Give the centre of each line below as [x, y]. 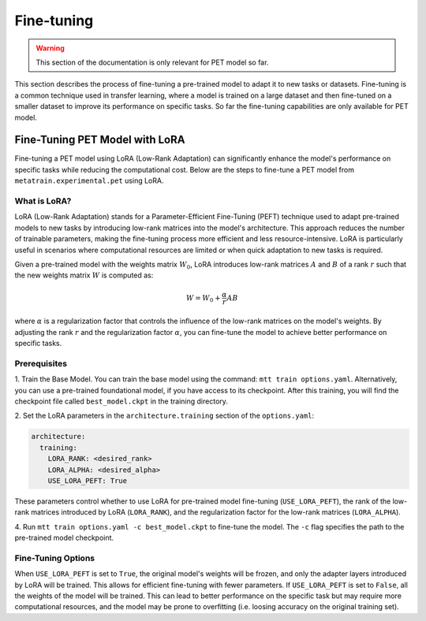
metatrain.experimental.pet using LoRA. [89, 180]
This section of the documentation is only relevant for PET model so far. [152, 62]
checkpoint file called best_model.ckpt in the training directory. [121, 401]
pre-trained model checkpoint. [64, 538]
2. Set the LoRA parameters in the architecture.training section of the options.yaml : [164, 416]
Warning [50, 48]
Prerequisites [41, 363]
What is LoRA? [43, 201]
